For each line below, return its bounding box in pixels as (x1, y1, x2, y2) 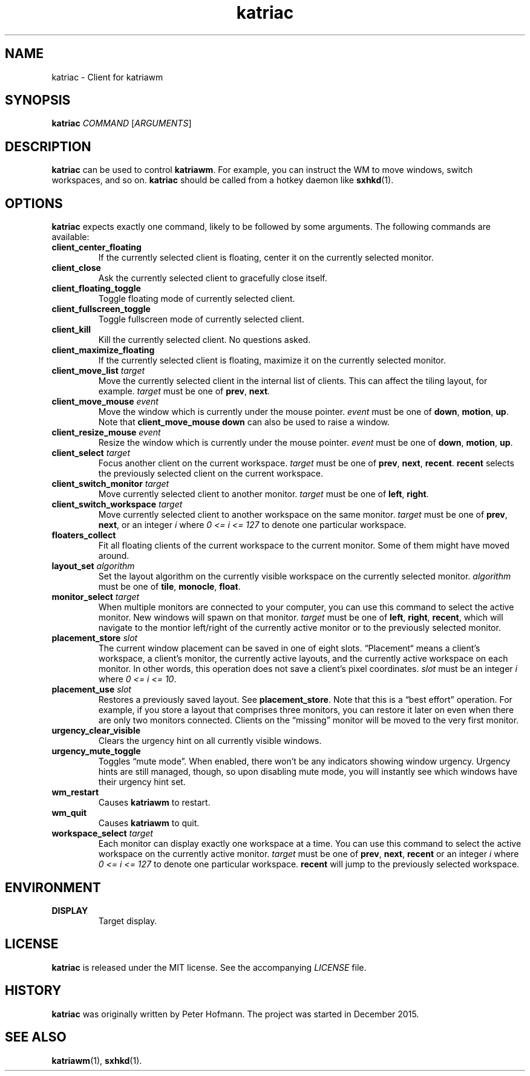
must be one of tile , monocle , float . (98, 581, 241, 592)
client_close (51, 262, 101, 273)
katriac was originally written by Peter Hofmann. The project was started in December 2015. (51, 1008, 419, 1019)
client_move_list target (51, 365, 145, 376)
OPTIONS (5, 195, 63, 211)
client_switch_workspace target (51, 499, 183, 510)
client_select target (51, 448, 131, 458)
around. (98, 550, 129, 561)
